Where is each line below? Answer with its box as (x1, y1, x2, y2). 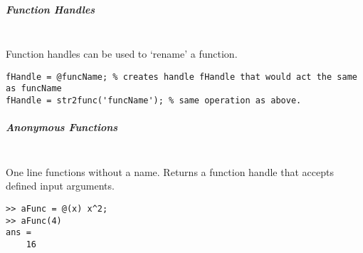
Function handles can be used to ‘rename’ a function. (6, 46, 238, 61)
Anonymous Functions (6, 120, 118, 135)
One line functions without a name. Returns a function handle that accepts (6, 164, 334, 179)
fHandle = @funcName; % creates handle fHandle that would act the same (6, 71, 357, 82)
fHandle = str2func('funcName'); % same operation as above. (6, 95, 302, 106)
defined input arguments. (6, 178, 115, 193)
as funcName (6, 83, 62, 94)
